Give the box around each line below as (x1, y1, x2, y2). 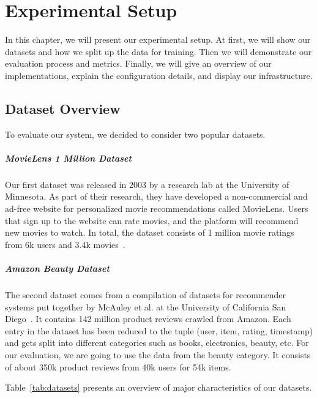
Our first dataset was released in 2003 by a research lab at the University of (5, 178, 289, 190)
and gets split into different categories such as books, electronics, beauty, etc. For (5, 336, 309, 349)
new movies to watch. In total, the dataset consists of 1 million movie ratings (5, 226, 294, 239)
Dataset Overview (5, 99, 121, 118)
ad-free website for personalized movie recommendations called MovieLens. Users (5, 202, 308, 215)
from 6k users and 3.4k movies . (5, 238, 125, 250)
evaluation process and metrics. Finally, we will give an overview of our (5, 57, 272, 70)
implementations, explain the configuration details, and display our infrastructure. (5, 69, 313, 81)
